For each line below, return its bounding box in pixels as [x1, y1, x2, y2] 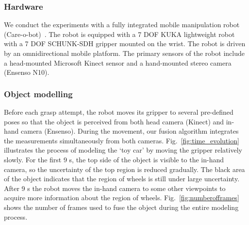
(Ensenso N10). [4, 67, 50, 77]
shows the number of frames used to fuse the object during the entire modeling [4, 202, 239, 212]
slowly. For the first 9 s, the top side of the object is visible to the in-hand [4, 154, 224, 164]
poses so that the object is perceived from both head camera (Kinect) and [4, 116, 224, 126]
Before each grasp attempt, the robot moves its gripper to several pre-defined [4, 107, 233, 117]
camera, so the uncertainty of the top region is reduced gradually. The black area [4, 164, 245, 174]
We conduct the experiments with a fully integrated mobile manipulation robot [4, 19, 240, 30]
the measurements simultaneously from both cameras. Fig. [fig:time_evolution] [4, 135, 239, 145]
